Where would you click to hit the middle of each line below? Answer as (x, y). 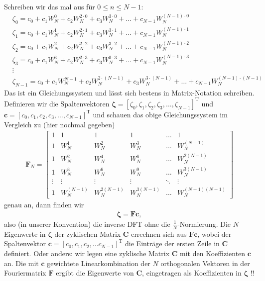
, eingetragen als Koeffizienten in (192, 273)
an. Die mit (21, 263)
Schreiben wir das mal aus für (50, 6)
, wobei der (214, 234)
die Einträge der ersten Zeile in (172, 243)
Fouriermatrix (25, 273)
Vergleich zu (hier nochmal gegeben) (60, 124)
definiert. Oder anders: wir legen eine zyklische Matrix (87, 253)
